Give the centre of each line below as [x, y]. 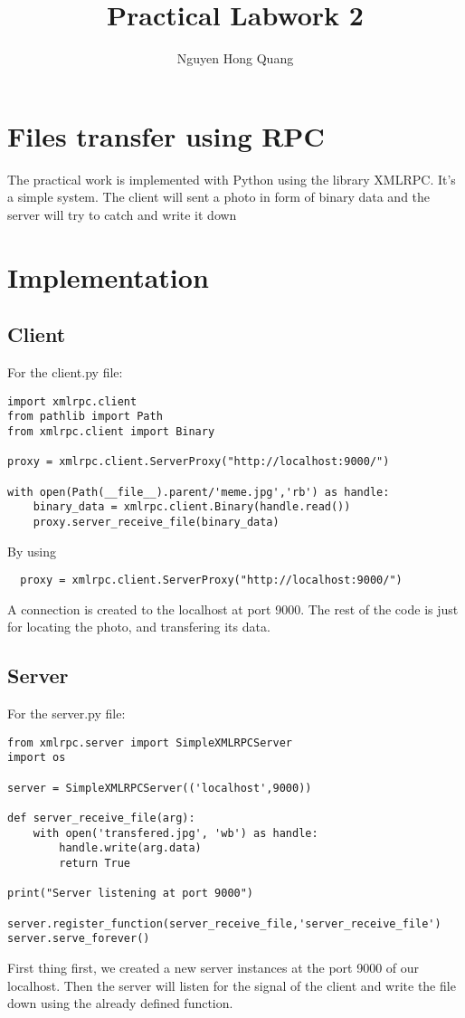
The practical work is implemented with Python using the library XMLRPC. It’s [232, 179]
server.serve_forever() [79, 939]
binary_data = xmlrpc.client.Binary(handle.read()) [192, 507]
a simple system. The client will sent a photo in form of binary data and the [219, 197]
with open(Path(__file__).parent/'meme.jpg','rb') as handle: [199, 492]
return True [95, 863]
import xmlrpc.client [72, 401]
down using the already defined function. [120, 1003]
